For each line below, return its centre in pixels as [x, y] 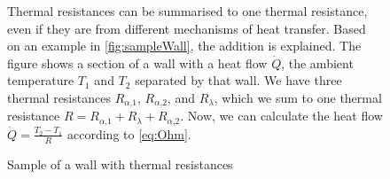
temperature [41, 80]
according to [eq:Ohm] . [129, 133]
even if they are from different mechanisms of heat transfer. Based [187, 28]
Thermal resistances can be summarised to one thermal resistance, [187, 11]
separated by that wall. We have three [238, 80]
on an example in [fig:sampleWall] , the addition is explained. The [184, 46]
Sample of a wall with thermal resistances [120, 163]
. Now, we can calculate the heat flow [281, 116]
